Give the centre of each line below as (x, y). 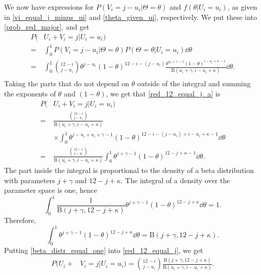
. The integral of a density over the (175, 180)
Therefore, (20, 220)
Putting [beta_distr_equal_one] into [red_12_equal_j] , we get (104, 250)
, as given (242, 7)
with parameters (30, 180)
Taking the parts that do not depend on (67, 83)
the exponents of (30, 93)
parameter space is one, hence (51, 190)
